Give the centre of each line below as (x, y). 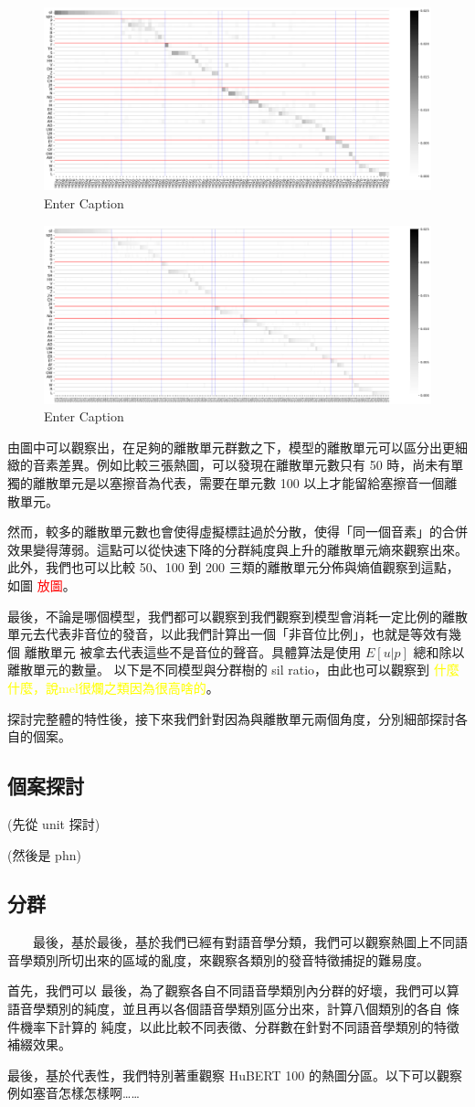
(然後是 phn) (44, 854)
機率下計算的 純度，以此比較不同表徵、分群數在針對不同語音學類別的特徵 (239, 1026)
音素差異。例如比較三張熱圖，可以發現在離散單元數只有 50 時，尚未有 (242, 465)
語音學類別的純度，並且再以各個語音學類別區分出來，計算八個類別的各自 (225, 1009)
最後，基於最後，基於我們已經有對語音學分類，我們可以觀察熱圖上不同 (243, 942)
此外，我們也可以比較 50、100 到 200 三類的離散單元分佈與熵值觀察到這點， (233, 567)
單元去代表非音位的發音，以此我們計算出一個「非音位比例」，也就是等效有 (228, 634)
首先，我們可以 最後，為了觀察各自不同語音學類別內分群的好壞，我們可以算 (233, 990)
